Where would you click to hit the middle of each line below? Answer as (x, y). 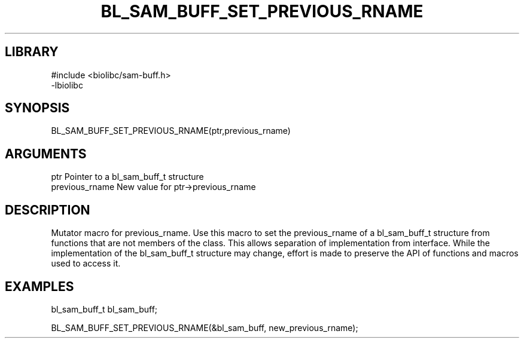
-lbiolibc (67, 85)
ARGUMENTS (46, 154)
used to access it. (86, 264)
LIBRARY (32, 52)
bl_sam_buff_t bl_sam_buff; (104, 309)
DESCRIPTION (48, 210)
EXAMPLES (39, 286)
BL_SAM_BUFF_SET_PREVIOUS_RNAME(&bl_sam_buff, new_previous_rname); (205, 327)
